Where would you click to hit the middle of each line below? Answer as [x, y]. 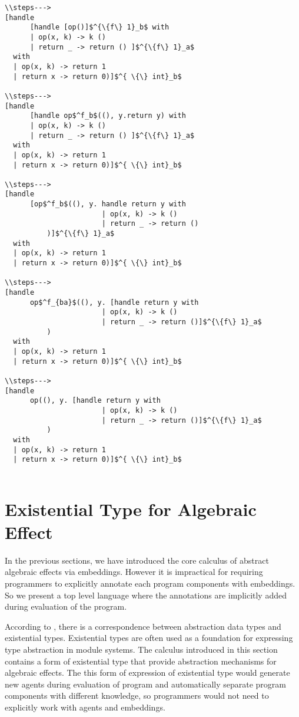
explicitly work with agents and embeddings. [85, 707]
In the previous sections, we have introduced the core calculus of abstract [137, 560]
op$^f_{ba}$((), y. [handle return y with [114, 302]
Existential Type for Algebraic [131, 509]
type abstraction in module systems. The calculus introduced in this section [141, 649]
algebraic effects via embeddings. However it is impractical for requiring [134, 572]
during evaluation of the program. [66, 606]
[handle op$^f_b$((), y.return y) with [108, 116]
